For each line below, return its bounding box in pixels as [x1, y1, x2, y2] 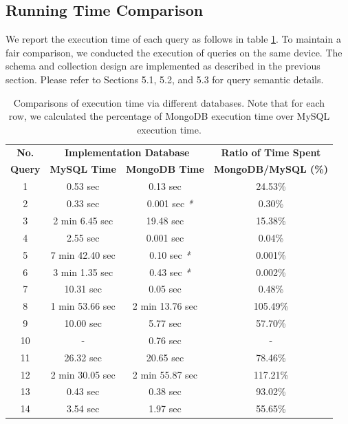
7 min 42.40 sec [50, 247, 116, 262]
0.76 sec [149, 332, 182, 347]
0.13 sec [149, 179, 182, 193]
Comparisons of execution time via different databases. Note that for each [13, 95, 325, 109]
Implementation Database [64, 145, 190, 159]
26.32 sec [64, 350, 102, 364]
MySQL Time [50, 162, 116, 176]
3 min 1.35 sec [53, 264, 113, 279]
